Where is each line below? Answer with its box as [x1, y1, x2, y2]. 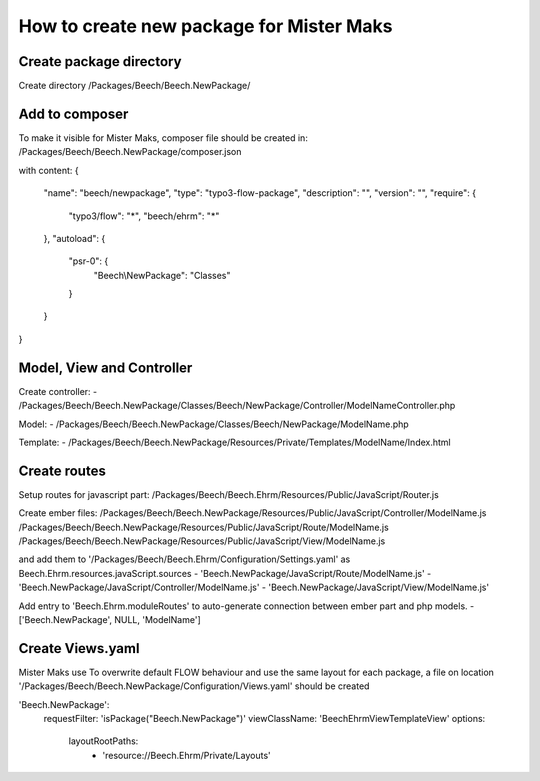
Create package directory [18, 53, 182, 70]
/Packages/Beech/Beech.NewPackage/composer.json [18, 146, 242, 158]
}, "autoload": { [43, 232, 106, 244]
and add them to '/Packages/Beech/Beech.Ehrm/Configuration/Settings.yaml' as [18, 553, 351, 565]
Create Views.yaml [18, 640, 140, 657]
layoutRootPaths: [68, 735, 139, 747]
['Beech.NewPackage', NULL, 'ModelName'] [18, 613, 201, 625]
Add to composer [18, 105, 129, 122]
